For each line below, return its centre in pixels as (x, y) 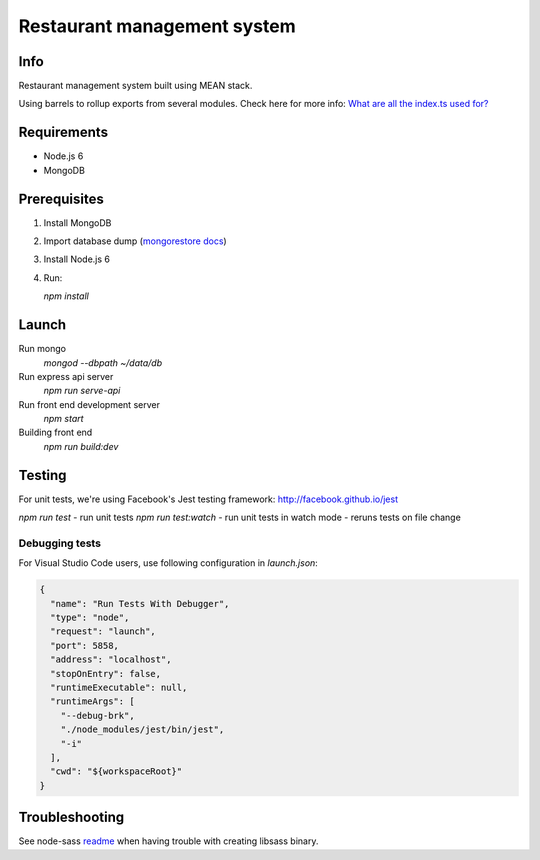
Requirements (63, 132)
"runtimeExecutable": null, (119, 688)
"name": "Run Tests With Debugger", (140, 603)
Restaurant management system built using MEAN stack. (135, 86)
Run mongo (42, 349)
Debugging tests (60, 543)
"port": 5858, (85, 645)
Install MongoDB (77, 222)
